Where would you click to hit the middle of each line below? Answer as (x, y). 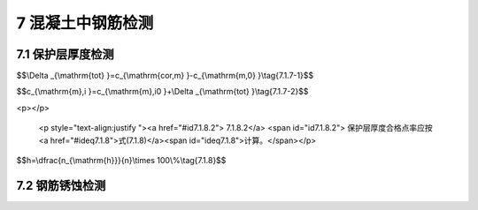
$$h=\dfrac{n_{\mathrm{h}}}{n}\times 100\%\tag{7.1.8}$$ (121, 161)
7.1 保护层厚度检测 (65, 54)
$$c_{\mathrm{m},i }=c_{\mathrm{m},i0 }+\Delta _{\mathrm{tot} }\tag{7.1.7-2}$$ (162, 92)
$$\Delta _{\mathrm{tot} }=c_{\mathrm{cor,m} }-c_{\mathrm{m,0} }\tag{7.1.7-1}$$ (165, 76)
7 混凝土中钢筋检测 (85, 23)
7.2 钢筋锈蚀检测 (61, 185)
